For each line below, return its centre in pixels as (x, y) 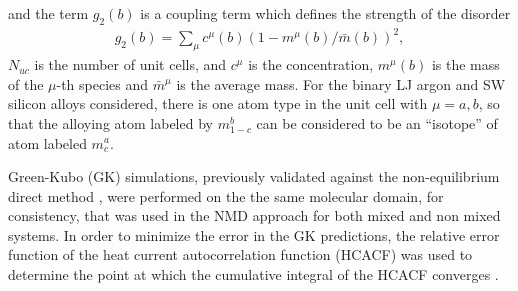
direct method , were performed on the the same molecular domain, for (226, 195)
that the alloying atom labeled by (110, 122)
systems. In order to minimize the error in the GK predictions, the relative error (254, 234)
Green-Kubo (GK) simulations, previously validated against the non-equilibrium (254, 176)
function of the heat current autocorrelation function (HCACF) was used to (240, 254)
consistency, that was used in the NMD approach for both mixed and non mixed (254, 215)
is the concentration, (311, 64)
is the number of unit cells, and (130, 64)
